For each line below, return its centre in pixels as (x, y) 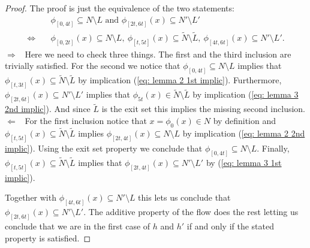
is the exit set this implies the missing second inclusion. (204, 109)
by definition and (244, 121)
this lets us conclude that (184, 197)
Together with (31, 197)
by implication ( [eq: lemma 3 (246, 94)
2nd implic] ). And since (48, 109)
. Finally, (273, 148)
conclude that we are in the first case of (78, 226)
